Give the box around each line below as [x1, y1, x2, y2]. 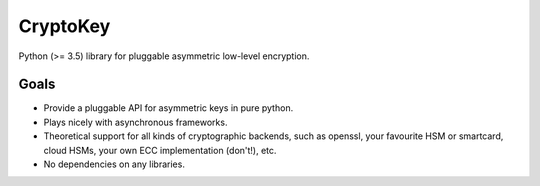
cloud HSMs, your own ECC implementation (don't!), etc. [43, 144, 277, 156]
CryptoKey [18, 15, 111, 37]
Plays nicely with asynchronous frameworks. [43, 116, 228, 128]
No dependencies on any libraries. [43, 158, 185, 170]
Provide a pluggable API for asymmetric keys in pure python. [43, 102, 294, 114]
